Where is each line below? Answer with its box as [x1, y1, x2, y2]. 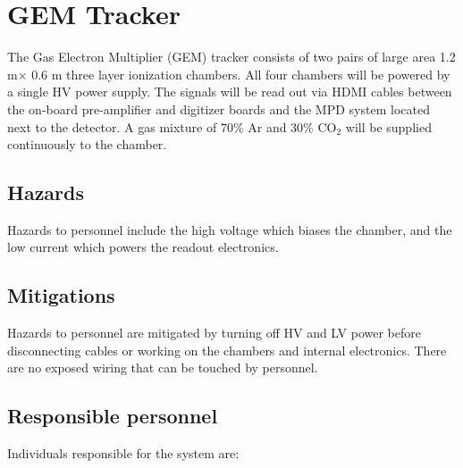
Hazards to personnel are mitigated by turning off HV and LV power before [7, 323, 421, 342]
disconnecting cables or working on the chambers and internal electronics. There [7, 340, 447, 359]
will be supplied [345, 117, 432, 136]
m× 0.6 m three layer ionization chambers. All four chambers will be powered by [7, 64, 450, 83]
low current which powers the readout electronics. [7, 238, 279, 256]
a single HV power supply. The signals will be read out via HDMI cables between [7, 82, 452, 101]
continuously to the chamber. [7, 135, 167, 154]
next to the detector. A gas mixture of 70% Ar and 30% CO [7, 117, 337, 136]
